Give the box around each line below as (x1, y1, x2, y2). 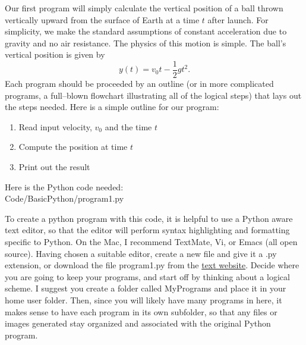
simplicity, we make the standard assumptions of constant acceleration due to (5, 25, 287, 37)
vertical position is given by (5, 48, 105, 61)
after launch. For (207, 13, 269, 26)
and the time (105, 120, 152, 133)
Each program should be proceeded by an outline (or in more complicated (5, 77, 274, 90)
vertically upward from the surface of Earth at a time (5, 13, 200, 26)
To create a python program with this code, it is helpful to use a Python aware (5, 212, 293, 224)
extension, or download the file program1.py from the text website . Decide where (5, 259, 299, 271)
